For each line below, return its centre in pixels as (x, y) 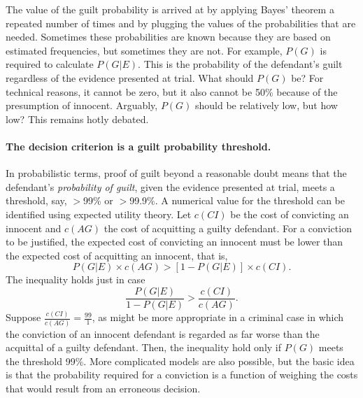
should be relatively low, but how (266, 105)
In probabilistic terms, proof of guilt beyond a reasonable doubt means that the (176, 173)
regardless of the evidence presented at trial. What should (130, 77)
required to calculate (50, 64)
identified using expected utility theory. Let (99, 214)
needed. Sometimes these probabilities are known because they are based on (168, 37)
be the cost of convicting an (290, 214)
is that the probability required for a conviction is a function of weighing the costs (182, 375)
